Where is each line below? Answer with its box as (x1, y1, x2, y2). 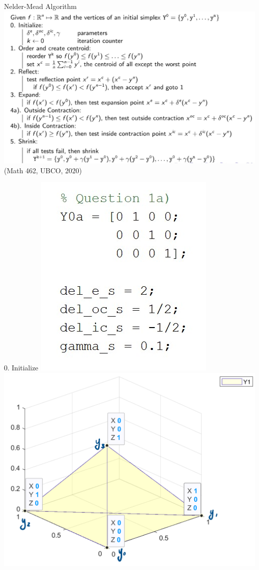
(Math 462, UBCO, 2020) (4, 165, 82, 175)
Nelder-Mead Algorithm (4, 1, 77, 11)
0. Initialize (4, 362, 38, 373)
